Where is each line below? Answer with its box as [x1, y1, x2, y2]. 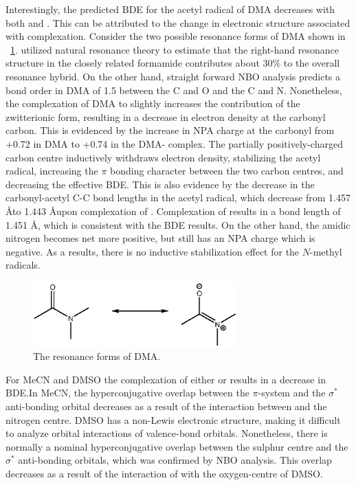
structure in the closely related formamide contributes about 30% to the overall [5, 56, 340, 70]
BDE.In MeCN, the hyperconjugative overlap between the [5, 385, 249, 400]
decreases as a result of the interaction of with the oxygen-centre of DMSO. [5, 466, 323, 481]
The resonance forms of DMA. [33, 349, 161, 363]
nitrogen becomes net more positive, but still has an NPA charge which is [5, 231, 315, 245]
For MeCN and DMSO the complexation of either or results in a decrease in [5, 372, 326, 386]
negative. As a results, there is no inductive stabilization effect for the [5, 244, 300, 258]
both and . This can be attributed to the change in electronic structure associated [5, 15, 351, 30]
